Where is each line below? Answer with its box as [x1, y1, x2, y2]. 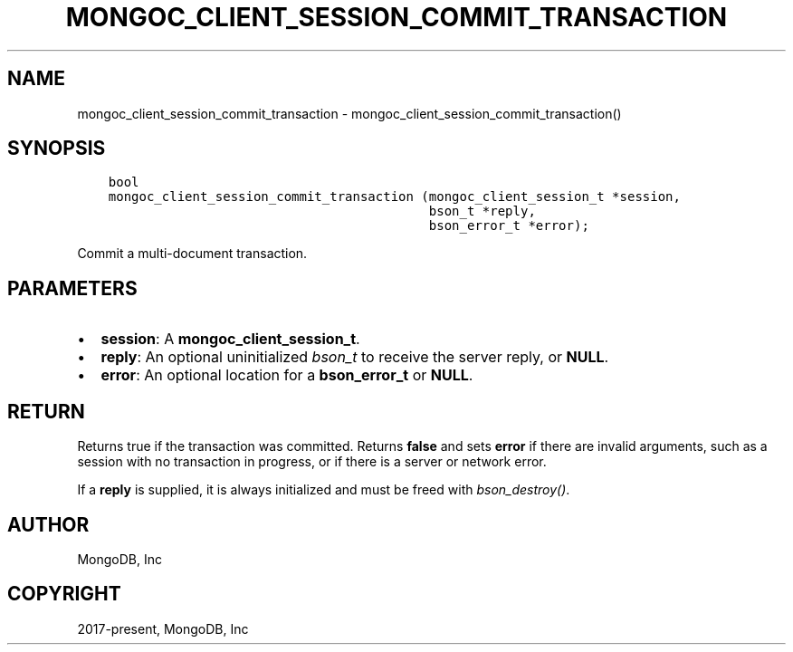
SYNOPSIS [7, 137, 106, 160]
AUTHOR [7, 513, 90, 536]
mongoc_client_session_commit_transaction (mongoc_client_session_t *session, [108, 189, 681, 205]
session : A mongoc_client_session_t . [100, 330, 360, 349]
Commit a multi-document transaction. [77, 245, 308, 262]
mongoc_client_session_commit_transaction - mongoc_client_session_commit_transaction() [77, 105, 622, 121]
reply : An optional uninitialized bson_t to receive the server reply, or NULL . [100, 348, 609, 367]
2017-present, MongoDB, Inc [77, 620, 249, 637]
